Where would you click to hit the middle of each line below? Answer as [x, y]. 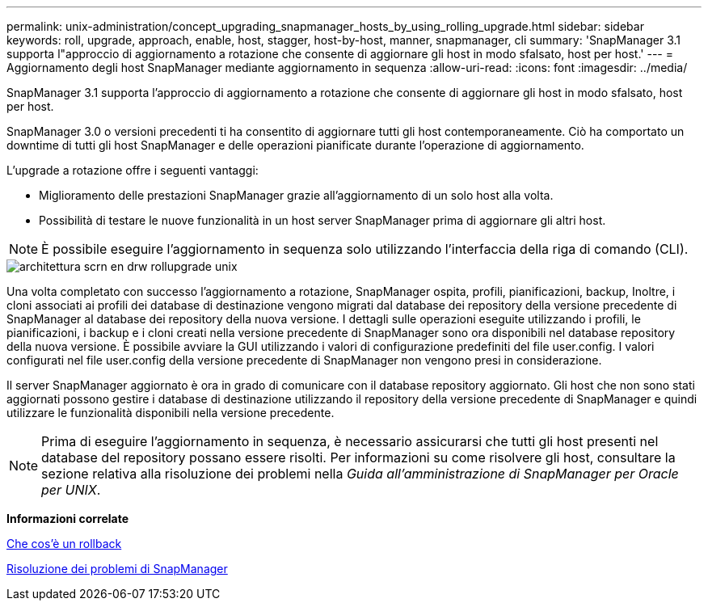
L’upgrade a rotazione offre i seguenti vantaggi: [133, 170]
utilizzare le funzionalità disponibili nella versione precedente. [171, 413]
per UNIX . [71, 490]
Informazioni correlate [68, 518]
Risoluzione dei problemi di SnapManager [117, 569]
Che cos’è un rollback [64, 544]
